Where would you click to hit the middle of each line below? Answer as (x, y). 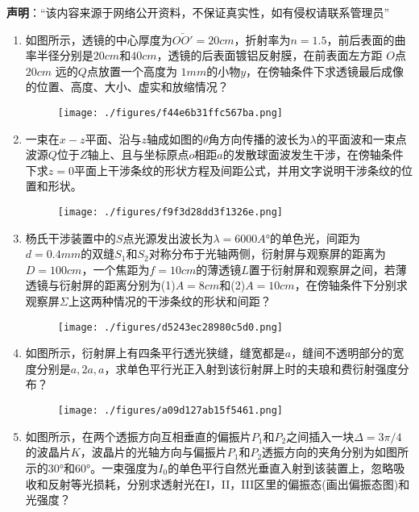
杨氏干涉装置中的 (71, 237)
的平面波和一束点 (361, 138)
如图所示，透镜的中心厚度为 (99, 39)
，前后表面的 (361, 39)
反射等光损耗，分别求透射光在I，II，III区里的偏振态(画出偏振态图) (223, 483)
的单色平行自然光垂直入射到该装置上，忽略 (281, 467)
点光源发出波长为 (168, 237)
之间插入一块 (320, 436)
